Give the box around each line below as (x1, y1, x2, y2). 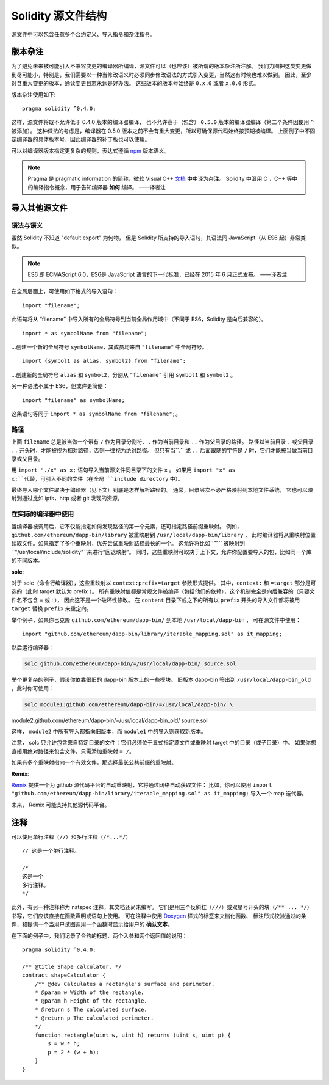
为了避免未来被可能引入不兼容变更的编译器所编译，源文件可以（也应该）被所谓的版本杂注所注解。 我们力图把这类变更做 (11, 62, 312, 70)
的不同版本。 (11, 557, 44, 564)
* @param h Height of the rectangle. (34, 998, 147, 1004)
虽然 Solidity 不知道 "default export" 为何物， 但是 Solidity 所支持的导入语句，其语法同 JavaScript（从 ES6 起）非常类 (11, 234, 306, 241)
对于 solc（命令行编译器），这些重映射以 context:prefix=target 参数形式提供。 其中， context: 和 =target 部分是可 (11, 579, 316, 586)
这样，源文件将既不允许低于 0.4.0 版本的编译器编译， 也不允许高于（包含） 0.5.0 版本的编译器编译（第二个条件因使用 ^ (11, 119, 314, 126)
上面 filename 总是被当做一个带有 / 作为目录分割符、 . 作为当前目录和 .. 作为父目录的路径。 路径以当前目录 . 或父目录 (11, 438, 314, 445)
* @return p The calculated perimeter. (34, 1015, 154, 1021)
